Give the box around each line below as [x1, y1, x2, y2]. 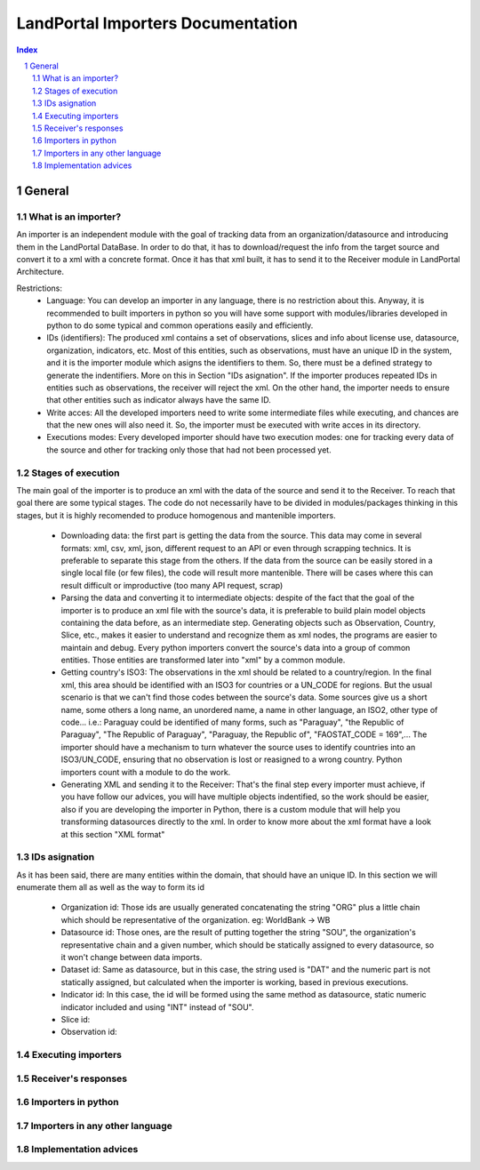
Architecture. [16, 267, 65, 277]
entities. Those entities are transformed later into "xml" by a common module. [60, 654, 346, 666]
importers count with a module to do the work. [60, 766, 231, 777]
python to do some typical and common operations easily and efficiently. [46, 320, 314, 331]
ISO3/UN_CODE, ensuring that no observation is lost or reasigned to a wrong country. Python [60, 754, 403, 765]
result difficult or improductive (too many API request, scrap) [60, 580, 284, 590]
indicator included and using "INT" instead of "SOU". [60, 1001, 254, 1013]
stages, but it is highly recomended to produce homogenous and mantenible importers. [16, 509, 337, 520]
